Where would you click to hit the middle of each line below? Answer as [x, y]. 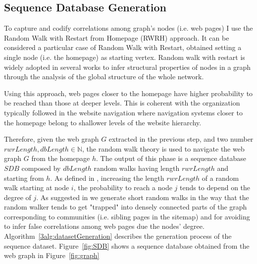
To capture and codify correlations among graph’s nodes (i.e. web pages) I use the [128, 28]
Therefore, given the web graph [51, 139]
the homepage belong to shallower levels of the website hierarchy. [103, 122]
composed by [41, 168]
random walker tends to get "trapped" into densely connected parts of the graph [126, 207]
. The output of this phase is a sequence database [171, 158]
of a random [220, 178]
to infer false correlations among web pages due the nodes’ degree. [104, 226]
